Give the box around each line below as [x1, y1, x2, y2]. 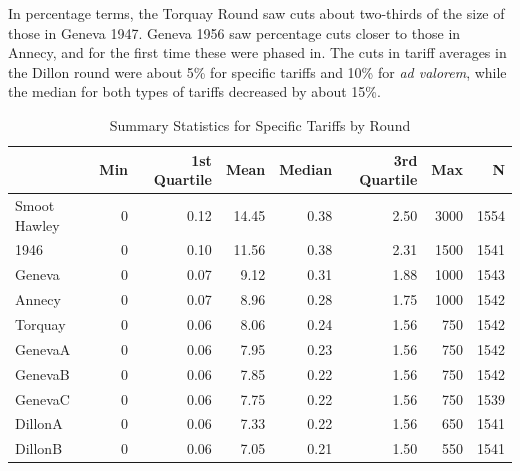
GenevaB [15, 363, 70, 384]
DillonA [15, 413, 63, 434]
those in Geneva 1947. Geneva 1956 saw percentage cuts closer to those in [8, 22, 461, 43]
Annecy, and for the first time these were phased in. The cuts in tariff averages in [8, 42, 507, 63]
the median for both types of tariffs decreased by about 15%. [8, 81, 381, 102]
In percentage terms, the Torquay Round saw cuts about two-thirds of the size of [8, 3, 505, 23]
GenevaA [15, 338, 71, 359]
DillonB [15, 438, 63, 459]
